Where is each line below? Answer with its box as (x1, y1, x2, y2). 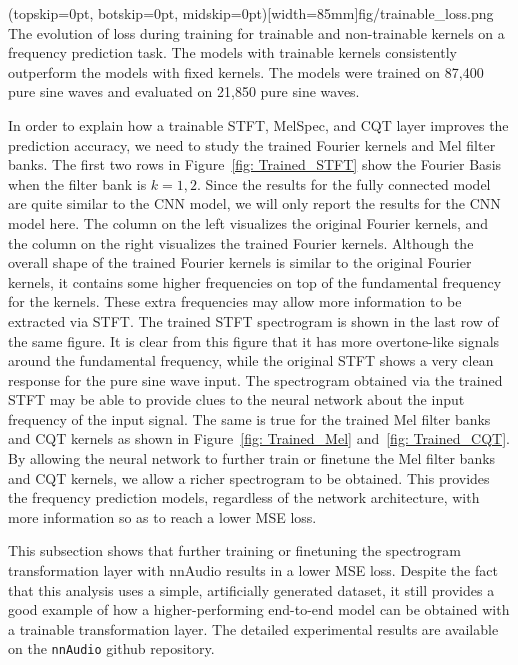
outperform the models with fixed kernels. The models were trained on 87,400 (8, 61, 484, 82)
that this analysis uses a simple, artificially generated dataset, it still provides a (8, 579, 495, 600)
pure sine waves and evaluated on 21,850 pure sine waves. (8, 81, 360, 102)
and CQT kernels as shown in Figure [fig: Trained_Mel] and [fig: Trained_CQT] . (8, 428, 510, 449)
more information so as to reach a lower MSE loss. (8, 506, 317, 527)
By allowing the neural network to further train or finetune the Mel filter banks (8, 448, 496, 469)
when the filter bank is (8, 173, 147, 194)
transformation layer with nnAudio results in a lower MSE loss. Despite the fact (8, 560, 498, 581)
